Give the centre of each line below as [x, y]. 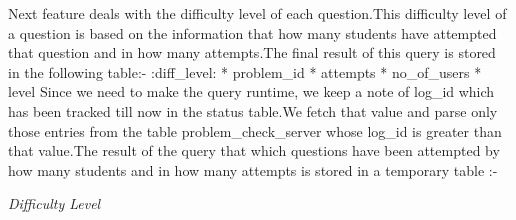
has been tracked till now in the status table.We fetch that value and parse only [253, 110]
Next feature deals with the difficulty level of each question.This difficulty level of [257, 13]
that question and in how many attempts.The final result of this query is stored [252, 52]
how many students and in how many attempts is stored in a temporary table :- [253, 169]
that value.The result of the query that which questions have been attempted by [254, 150]
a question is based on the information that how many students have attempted [252, 32]
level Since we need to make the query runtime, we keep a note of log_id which [251, 91]
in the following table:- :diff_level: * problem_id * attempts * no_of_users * [245, 71]
